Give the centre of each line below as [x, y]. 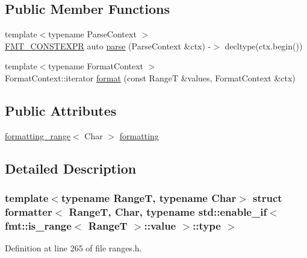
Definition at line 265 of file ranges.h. [73, 248]
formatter [29, 212]
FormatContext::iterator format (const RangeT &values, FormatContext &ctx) [150, 77]
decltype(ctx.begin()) [264, 46]
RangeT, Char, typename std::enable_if [168, 212]
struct [268, 198]
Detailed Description [71, 168]
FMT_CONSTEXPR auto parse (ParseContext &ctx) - [108, 46]
